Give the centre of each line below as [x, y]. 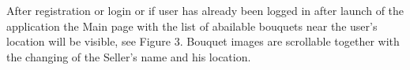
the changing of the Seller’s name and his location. [129, 56]
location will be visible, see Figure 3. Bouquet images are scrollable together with [203, 41]
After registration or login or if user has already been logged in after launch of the [205, 10]
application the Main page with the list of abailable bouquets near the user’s [192, 26]
